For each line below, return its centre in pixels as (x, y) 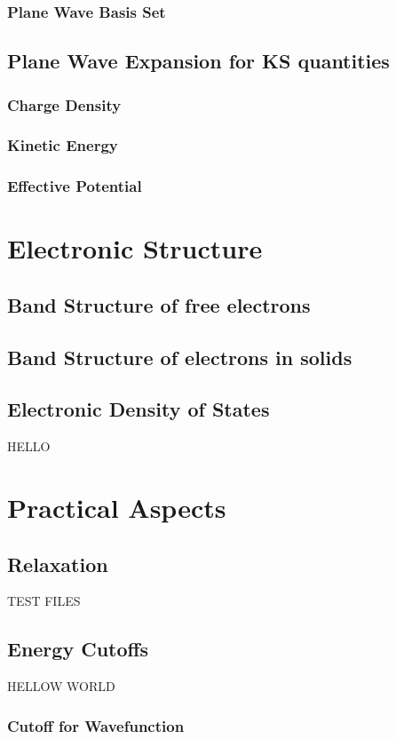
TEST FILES (44, 601)
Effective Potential (75, 186)
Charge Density (64, 104)
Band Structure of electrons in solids (180, 357)
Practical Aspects (117, 508)
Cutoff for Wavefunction (96, 725)
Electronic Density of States (139, 409)
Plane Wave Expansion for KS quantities (198, 61)
